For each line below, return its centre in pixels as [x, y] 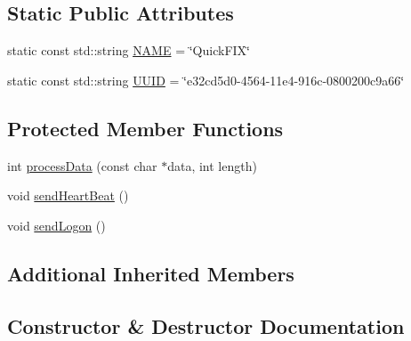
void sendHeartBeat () [68, 195]
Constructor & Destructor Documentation [206, 325]
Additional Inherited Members [151, 273]
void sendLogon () [56, 225]
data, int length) [212, 165]
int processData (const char [82, 165]
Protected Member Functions [145, 128]
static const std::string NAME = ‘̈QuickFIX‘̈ [129, 50]
